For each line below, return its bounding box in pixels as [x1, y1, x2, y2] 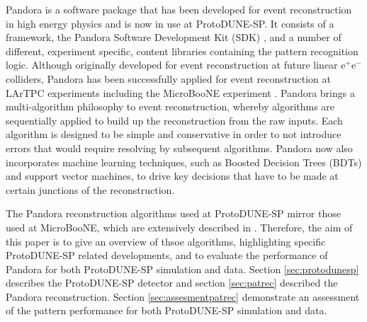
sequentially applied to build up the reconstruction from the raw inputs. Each [6, 113, 343, 127]
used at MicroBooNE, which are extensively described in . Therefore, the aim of [6, 219, 353, 234]
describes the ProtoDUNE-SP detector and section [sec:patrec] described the [6, 275, 338, 290]
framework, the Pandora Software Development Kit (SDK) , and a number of [6, 30, 341, 45]
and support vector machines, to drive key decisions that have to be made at [6, 168, 339, 183]
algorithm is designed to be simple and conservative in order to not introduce [6, 127, 341, 142]
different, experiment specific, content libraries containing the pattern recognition [6, 43, 358, 58]
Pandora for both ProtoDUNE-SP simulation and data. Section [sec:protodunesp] [6, 261, 359, 276]
